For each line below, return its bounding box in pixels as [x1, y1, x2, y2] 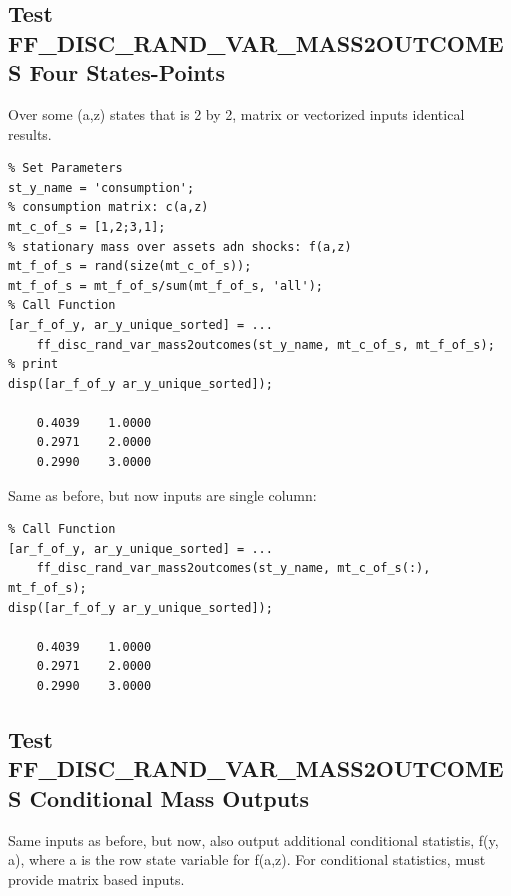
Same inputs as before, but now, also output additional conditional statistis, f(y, [8, 829, 499, 850]
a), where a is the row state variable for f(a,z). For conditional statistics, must [8, 849, 486, 870]
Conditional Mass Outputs [29, 782, 310, 813]
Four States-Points [29, 57, 225, 88]
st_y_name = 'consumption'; [8, 180, 195, 195]
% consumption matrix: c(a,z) [8, 200, 209, 215]
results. [8, 123, 52, 144]
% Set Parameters [8, 161, 123, 176]
